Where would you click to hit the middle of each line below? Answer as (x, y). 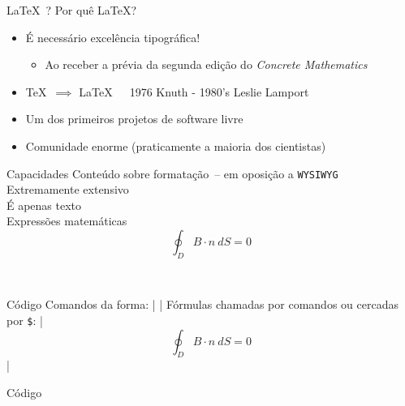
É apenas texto (44, 205)
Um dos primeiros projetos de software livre (134, 119)
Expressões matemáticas (67, 221)
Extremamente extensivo (68, 189)
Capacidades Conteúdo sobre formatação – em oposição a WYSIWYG (172, 173)
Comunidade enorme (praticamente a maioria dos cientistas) (176, 145)
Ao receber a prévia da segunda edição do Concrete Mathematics (206, 64)
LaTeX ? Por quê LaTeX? (72, 10)
